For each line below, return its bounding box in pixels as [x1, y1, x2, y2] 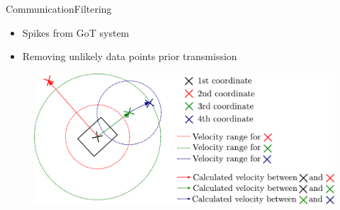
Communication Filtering [6, 1, 112, 16]
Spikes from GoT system [22, 25, 130, 40]
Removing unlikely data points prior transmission [22, 49, 237, 64]
